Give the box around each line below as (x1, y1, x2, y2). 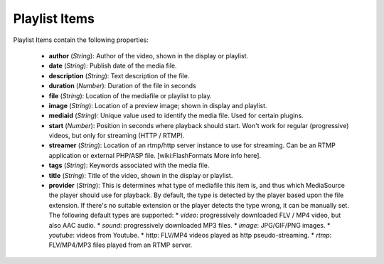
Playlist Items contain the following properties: (13, 36, 149, 44)
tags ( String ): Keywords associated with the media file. (48, 161, 210, 170)
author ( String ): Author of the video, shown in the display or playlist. (48, 51, 249, 60)
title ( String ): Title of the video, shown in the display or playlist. (48, 171, 233, 179)
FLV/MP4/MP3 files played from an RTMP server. (48, 241, 193, 249)
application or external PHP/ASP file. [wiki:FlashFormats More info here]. (48, 151, 262, 159)
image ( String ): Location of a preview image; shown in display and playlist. (48, 101, 267, 110)
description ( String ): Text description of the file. (48, 71, 190, 80)
